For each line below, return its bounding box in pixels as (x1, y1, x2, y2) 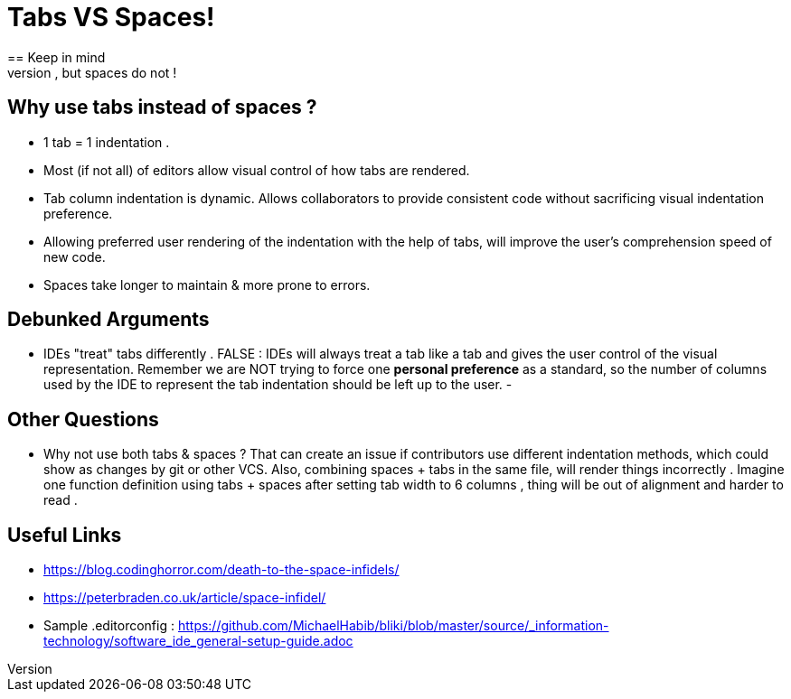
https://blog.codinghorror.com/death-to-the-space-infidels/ (43, 562, 400, 578)
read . (43, 492, 78, 508)
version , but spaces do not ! (7, 64, 177, 80)
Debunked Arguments (7, 308, 210, 331)
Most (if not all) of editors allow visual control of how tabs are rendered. (43, 162, 470, 178)
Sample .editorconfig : (43, 618, 174, 634)
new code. (43, 248, 106, 265)
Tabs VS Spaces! (7, 2, 215, 33)
